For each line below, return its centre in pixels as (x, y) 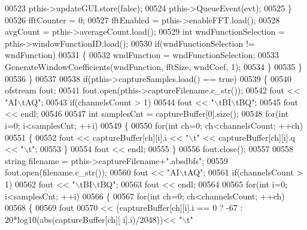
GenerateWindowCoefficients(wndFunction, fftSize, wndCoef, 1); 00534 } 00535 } (154, 66)
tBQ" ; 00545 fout (267, 102)
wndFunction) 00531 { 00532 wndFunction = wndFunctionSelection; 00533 (142, 55)
